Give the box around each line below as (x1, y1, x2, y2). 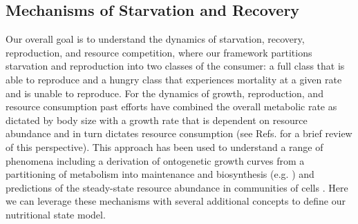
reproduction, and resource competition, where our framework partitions (6, 45, 312, 59)
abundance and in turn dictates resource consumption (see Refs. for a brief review (6, 126, 352, 141)
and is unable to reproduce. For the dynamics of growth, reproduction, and (6, 85, 323, 100)
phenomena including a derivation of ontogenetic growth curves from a (6, 153, 305, 167)
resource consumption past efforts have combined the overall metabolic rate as (6, 99, 337, 114)
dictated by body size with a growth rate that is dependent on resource (6, 112, 308, 127)
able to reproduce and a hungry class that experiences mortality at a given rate (6, 72, 342, 86)
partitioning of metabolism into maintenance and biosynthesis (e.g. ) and (6, 167, 314, 181)
